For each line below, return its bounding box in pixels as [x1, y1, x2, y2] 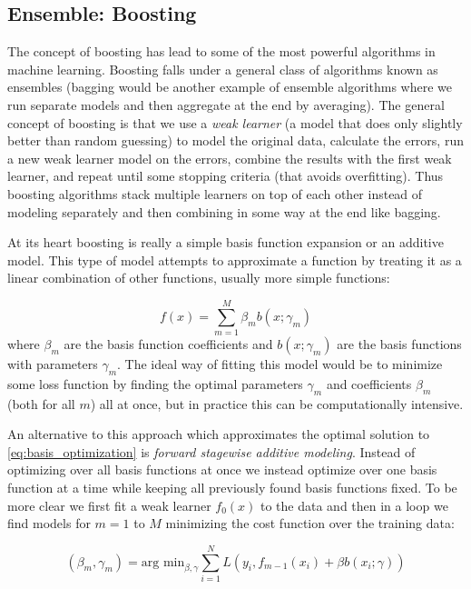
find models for [7, 514, 91, 533]
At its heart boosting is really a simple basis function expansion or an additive [7, 233, 444, 252]
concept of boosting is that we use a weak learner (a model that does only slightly [7, 113, 463, 132]
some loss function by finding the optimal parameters [7, 374, 303, 393]
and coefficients [326, 374, 412, 393]
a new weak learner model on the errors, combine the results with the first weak [7, 148, 452, 167]
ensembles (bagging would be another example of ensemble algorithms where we [7, 77, 452, 96]
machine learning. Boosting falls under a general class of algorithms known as [7, 59, 438, 78]
